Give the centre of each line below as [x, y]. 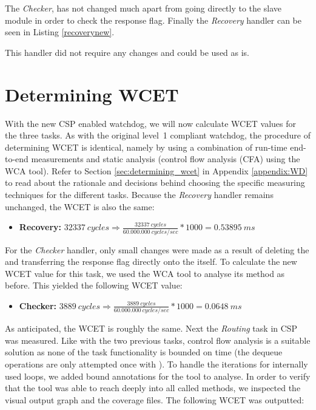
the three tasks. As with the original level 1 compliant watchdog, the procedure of [158, 135]
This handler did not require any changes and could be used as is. [127, 52]
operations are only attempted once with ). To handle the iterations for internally [156, 364]
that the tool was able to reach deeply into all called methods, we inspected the [153, 388]
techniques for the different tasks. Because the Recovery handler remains [139, 195]
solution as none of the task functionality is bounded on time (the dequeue [144, 352]
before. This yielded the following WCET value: [94, 285]
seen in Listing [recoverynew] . [60, 32]
